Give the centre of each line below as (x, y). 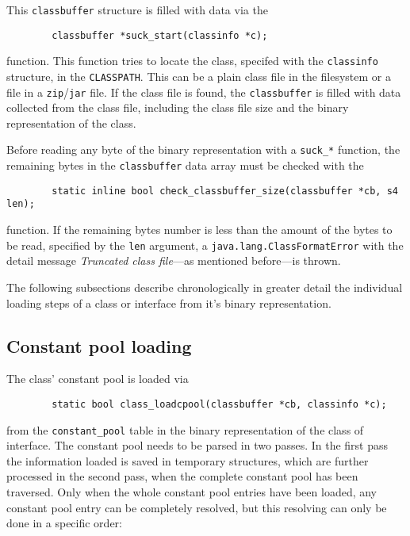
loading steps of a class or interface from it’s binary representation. (169, 302)
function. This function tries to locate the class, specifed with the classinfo (192, 61)
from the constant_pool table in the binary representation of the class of (185, 429)
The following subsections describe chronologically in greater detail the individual (205, 287)
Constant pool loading (99, 345)
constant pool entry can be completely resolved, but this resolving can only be (197, 507)
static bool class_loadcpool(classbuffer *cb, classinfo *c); (219, 404)
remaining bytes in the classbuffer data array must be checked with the (185, 165)
